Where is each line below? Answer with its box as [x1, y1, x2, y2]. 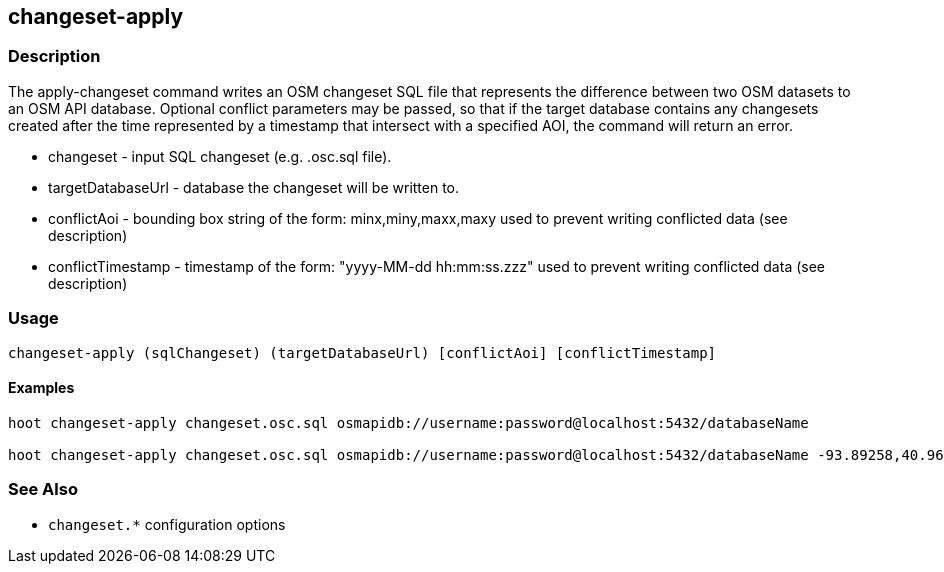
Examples [8, 379, 75, 397]
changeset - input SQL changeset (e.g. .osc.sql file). [48, 147, 392, 165]
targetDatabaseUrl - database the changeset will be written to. [48, 178, 460, 196]
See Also [8, 479, 78, 500]
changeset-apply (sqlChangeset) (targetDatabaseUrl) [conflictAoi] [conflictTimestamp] [8, 344, 717, 361]
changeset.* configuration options [48, 515, 286, 533]
